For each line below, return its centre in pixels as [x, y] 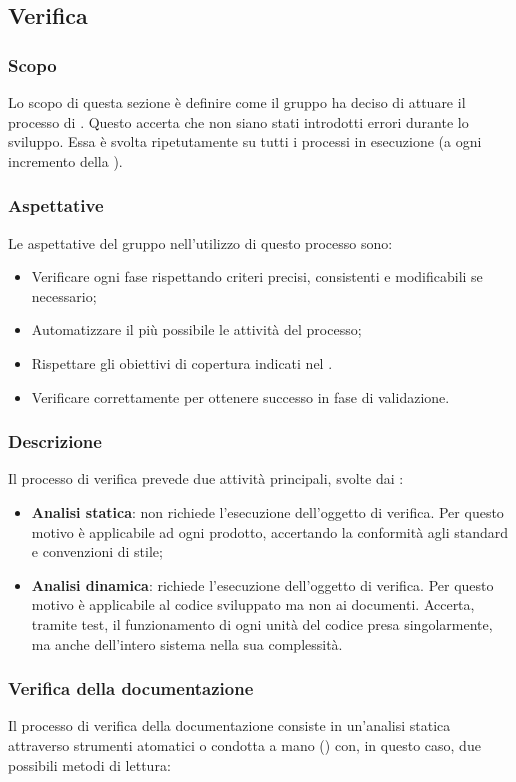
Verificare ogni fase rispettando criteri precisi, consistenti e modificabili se [257, 276]
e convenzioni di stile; [97, 551]
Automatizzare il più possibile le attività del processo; [196, 329]
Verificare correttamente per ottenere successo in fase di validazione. [240, 396]
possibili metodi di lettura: [89, 764]
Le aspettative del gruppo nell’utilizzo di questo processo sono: [200, 242]
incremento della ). [65, 160]
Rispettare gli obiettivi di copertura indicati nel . [182, 362]
